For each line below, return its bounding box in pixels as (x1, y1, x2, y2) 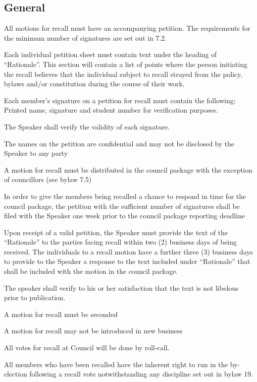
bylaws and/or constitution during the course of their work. (4, 78, 185, 89)
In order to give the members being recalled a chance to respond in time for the (4, 191, 246, 201)
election (4, 369, 27, 379)
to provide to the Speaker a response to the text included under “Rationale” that (4, 256, 251, 266)
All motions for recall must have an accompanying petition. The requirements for (4, 23, 251, 33)
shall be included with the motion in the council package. (4, 266, 178, 276)
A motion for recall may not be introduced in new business (4, 325, 183, 336)
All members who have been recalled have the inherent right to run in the (4, 359, 228, 369)
